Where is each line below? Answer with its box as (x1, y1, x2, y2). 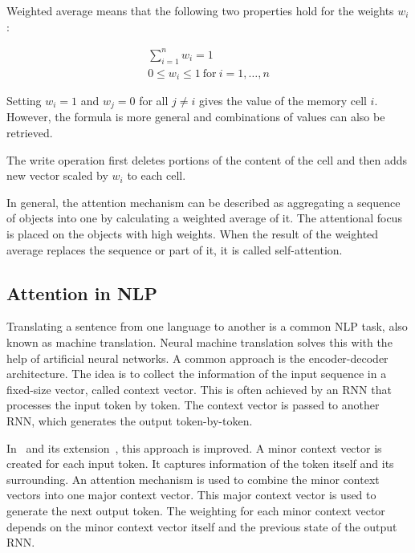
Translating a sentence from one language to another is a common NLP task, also (6, 318, 408, 335)
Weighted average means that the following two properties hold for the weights (6, 2, 394, 18)
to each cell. (127, 167, 186, 184)
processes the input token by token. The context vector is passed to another (6, 396, 380, 413)
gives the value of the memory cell (199, 92, 367, 108)
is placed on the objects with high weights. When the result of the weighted (6, 226, 379, 242)
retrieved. (6, 124, 53, 141)
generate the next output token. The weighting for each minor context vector (6, 502, 385, 518)
